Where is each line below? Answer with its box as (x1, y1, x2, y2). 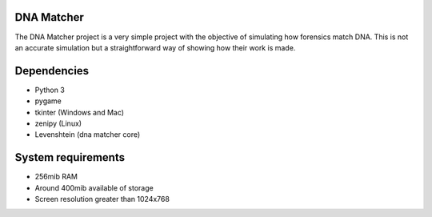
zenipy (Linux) (34, 119, 82, 128)
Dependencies (14, 64, 90, 78)
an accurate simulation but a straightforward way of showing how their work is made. (14, 42, 296, 52)
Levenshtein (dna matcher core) (34, 130, 141, 139)
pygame (34, 96, 62, 106)
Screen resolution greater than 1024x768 (34, 195, 170, 204)
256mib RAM (34, 172, 78, 182)
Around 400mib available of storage (34, 183, 154, 192)
